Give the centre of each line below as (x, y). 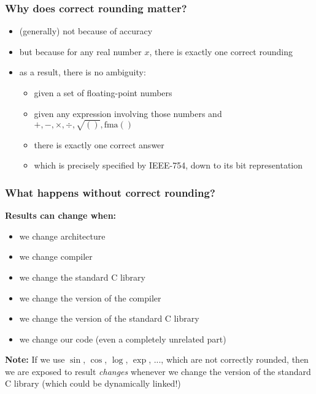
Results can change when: (61, 215)
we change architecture (62, 236)
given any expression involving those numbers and (128, 113)
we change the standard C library (82, 277)
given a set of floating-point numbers (103, 93)
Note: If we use (35, 359)
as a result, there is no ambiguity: (83, 72)
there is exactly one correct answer (99, 144)
